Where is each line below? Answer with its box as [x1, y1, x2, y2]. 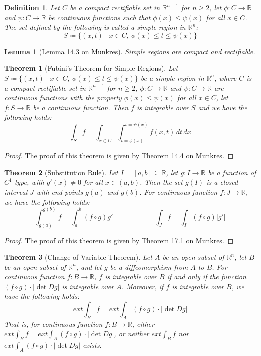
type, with [14, 177, 44, 187]
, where [214, 72, 237, 83]
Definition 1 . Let [4, 2, 60, 12]
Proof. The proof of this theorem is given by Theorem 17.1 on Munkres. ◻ [4, 235, 234, 245]
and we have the [198, 102, 247, 112]
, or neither [114, 328, 149, 339]
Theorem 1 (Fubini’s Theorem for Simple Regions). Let [4, 63, 178, 73]
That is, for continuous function [4, 318, 103, 329]
